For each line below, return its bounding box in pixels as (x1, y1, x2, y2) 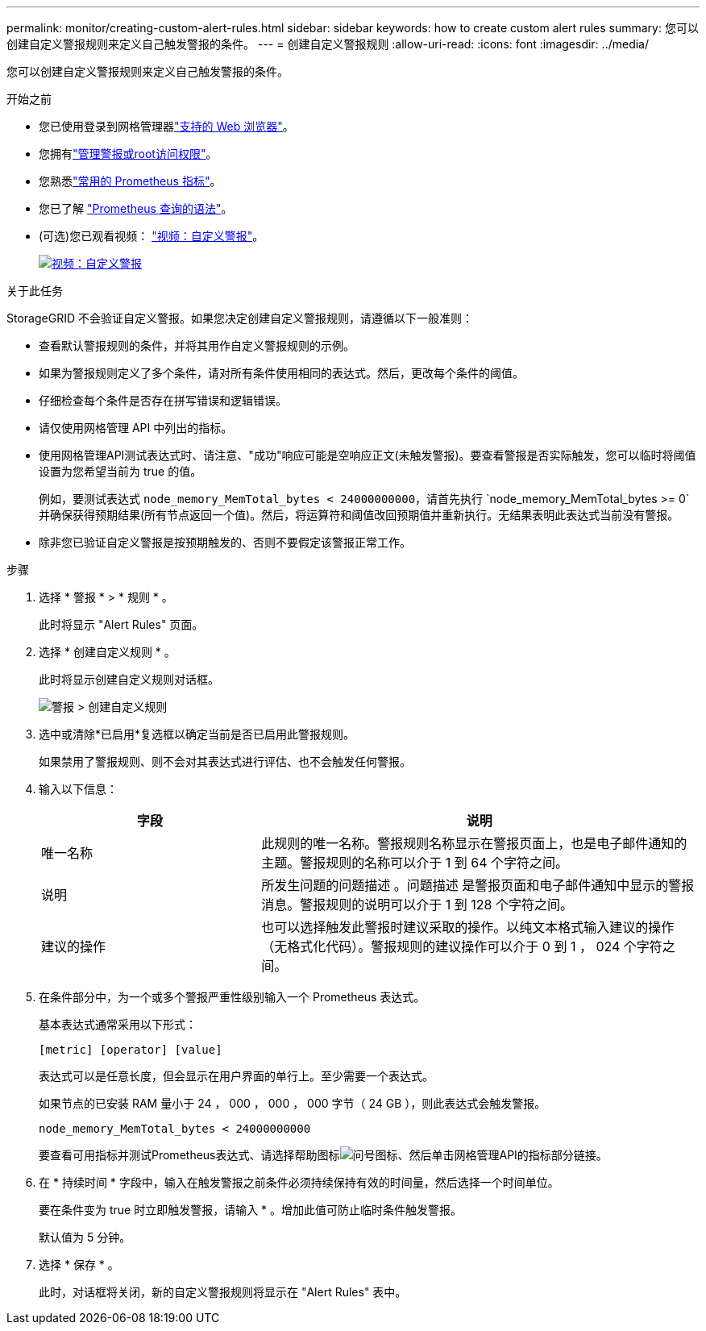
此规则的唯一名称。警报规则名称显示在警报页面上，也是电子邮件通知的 (261, 835, 687, 851)
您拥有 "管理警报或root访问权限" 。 (39, 147, 218, 160)
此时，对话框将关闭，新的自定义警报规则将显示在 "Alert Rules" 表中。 (39, 1285, 407, 1299)
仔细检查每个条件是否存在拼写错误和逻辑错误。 (39, 393, 287, 407)
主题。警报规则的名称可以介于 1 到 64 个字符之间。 (261, 855, 569, 871)
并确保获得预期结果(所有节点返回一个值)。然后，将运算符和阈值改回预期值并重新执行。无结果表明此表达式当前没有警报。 (39, 508, 679, 522)
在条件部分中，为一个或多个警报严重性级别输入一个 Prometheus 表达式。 (39, 990, 426, 1004)
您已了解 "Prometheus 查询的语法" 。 (39, 202, 233, 215)
